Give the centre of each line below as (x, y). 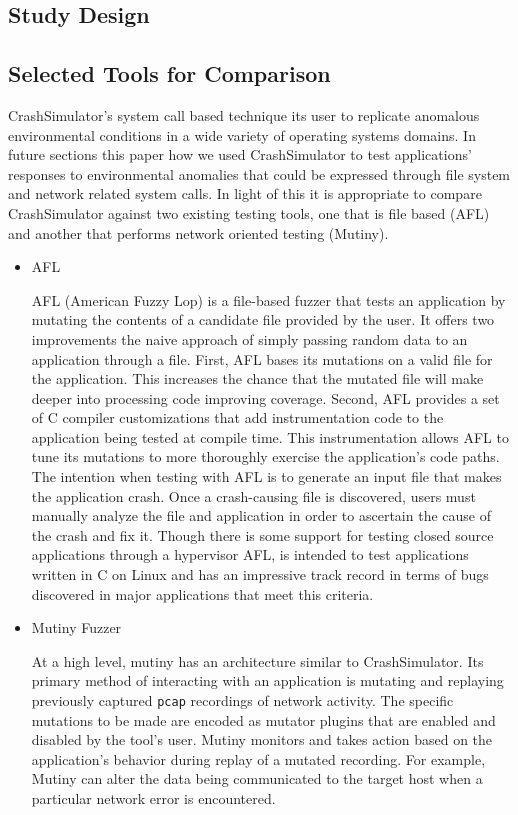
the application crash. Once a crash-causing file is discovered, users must (253, 495)
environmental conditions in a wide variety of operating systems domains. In (242, 134)
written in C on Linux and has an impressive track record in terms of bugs (260, 574)
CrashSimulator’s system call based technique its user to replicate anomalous (244, 114)
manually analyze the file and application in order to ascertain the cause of (261, 515)
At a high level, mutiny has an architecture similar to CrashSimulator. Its (257, 660)
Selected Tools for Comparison (169, 73)
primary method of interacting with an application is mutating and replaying (267, 680)
